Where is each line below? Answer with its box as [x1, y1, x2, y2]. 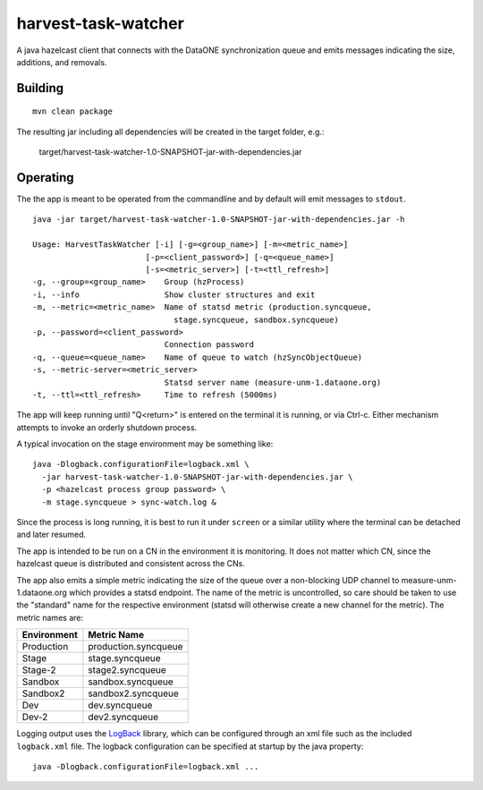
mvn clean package [32, 106, 114, 116]
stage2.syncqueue [88, 664, 167, 676]
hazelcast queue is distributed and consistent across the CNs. [16, 558, 245, 569]
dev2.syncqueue [88, 711, 158, 724]
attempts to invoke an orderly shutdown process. [16, 421, 198, 433]
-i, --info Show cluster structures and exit [32, 289, 316, 300]
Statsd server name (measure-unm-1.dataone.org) [164, 377, 382, 387]
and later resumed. [16, 529, 87, 540]
